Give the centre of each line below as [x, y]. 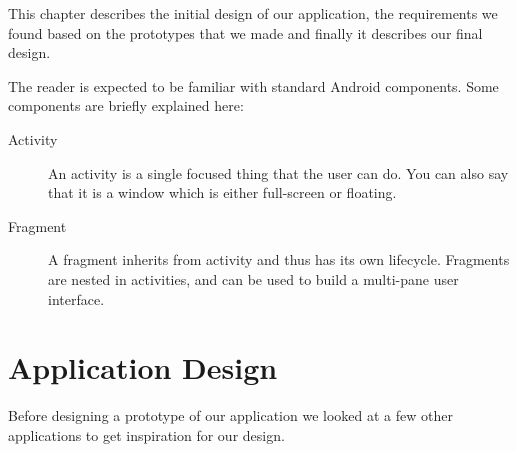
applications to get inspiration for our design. [146, 434]
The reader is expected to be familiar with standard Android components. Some [253, 85]
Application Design [143, 367]
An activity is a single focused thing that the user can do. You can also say [278, 172]
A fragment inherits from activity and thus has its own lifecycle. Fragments [279, 259]
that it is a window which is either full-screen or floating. [222, 192]
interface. [76, 298]
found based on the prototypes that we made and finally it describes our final [245, 32]
